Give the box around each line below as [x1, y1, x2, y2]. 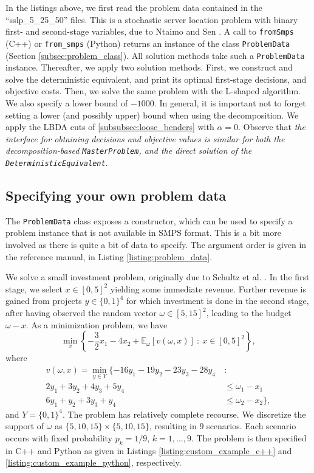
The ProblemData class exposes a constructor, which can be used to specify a [5, 214, 293, 227]
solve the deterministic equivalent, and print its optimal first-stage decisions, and [5, 72, 307, 85]
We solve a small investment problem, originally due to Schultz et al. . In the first [5, 271, 310, 283]
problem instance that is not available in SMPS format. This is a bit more [5, 226, 282, 239]
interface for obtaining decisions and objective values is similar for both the [5, 132, 285, 145]
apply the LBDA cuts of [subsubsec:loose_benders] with [5, 120, 214, 133]
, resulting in [149, 419, 197, 432]
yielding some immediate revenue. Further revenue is [110, 282, 306, 295]
